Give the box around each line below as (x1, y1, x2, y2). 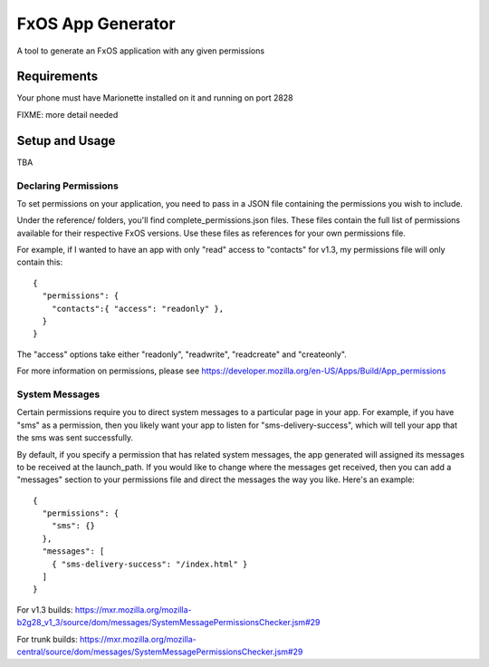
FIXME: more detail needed (16, 109, 119, 120)
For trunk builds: (16, 633, 78, 644)
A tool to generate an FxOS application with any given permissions (16, 45, 265, 56)
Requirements (16, 69, 99, 84)
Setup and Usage (16, 132, 116, 149)
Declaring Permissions (16, 179, 120, 192)
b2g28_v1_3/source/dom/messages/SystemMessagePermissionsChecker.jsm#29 (16, 617, 321, 628)
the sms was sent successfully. (16, 432, 134, 443)
